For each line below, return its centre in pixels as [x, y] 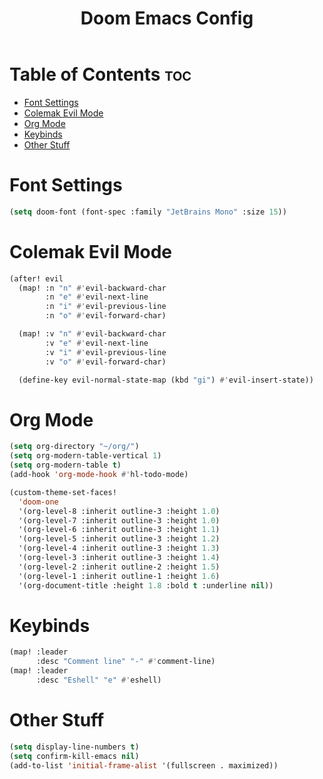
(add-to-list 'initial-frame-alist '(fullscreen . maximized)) [144, 765]
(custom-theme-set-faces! [63, 492]
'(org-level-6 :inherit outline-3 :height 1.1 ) [119, 530]
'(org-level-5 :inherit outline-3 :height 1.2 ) [119, 539]
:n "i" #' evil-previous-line [106, 307]
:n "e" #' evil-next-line [97, 297]
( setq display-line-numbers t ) [74, 747]
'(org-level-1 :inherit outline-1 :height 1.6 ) [119, 576]
